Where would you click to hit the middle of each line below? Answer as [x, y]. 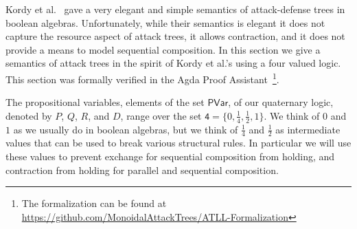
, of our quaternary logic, [281, 102]
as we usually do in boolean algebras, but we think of [126, 129]
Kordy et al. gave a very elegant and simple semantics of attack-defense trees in [175, 9]
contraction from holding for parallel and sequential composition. [142, 170]
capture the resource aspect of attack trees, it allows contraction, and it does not [175, 36]
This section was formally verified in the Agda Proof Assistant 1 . [142, 78]
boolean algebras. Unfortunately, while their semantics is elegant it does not [165, 22]
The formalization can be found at [94, 203]
